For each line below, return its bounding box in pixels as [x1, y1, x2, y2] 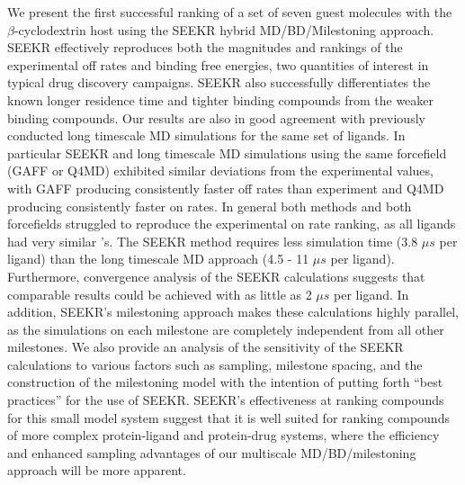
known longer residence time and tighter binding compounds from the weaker [7, 90, 434, 109]
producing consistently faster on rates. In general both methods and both [7, 196, 412, 215]
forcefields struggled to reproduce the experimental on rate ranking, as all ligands [7, 214, 456, 233]
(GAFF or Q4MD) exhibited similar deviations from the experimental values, [7, 161, 434, 180]
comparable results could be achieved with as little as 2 [7, 284, 312, 303]
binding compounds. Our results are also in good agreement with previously [7, 108, 425, 127]
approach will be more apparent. [7, 461, 186, 480]
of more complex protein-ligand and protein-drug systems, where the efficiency [7, 426, 440, 445]
